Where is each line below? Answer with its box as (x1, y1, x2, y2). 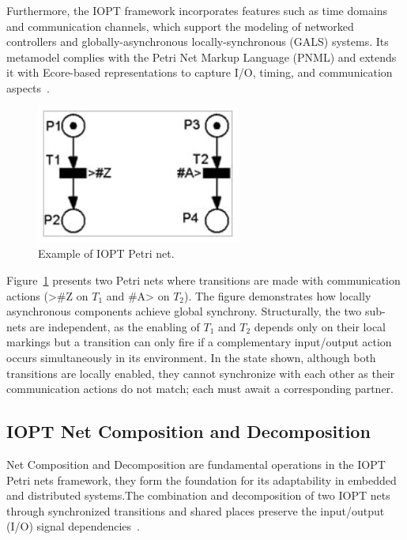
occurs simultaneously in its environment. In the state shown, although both (6, 349, 376, 366)
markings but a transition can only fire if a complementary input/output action (6, 334, 392, 350)
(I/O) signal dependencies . (6, 518, 140, 534)
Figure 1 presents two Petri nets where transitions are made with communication (6, 272, 401, 289)
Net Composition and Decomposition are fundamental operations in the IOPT (6, 456, 386, 473)
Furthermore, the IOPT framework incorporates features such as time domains (6, 2, 388, 18)
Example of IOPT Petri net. (38, 245, 175, 262)
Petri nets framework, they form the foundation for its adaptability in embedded (6, 471, 397, 488)
